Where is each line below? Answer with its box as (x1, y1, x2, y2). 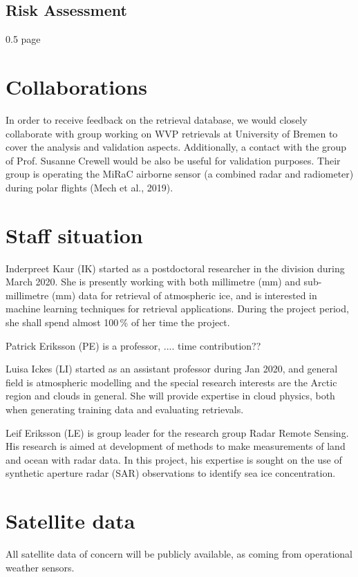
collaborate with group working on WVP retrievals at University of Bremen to (6, 126, 338, 140)
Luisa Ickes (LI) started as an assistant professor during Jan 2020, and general (6, 361, 338, 376)
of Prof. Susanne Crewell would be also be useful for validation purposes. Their (6, 153, 341, 167)
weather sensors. (6, 560, 75, 574)
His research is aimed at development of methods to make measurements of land (6, 439, 346, 453)
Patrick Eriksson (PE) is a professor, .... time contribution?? (6, 338, 261, 352)
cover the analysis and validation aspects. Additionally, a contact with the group (6, 140, 347, 154)
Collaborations (6, 72, 147, 100)
